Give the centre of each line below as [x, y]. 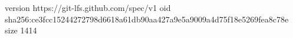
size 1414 [21, 30]
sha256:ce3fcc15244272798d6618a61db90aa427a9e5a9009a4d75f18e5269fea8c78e [147, 19]
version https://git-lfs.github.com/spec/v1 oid [88, 7]
